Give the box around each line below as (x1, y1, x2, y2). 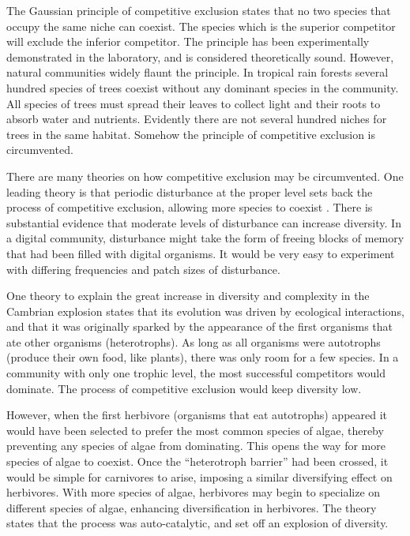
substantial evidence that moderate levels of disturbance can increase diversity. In (6, 214, 401, 231)
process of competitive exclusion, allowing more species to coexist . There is (6, 199, 373, 216)
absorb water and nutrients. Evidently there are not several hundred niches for (6, 111, 387, 127)
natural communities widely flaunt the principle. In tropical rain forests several (6, 64, 389, 81)
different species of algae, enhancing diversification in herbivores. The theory (6, 499, 377, 515)
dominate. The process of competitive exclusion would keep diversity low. (6, 380, 362, 396)
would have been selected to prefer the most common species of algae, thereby (6, 422, 384, 438)
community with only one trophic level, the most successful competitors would (6, 365, 386, 381)
